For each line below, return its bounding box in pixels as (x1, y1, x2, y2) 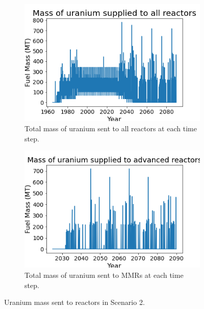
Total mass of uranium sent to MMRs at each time (24, 270, 184, 280)
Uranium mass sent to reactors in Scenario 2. (4, 297, 145, 307)
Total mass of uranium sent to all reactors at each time (24, 123, 197, 133)
